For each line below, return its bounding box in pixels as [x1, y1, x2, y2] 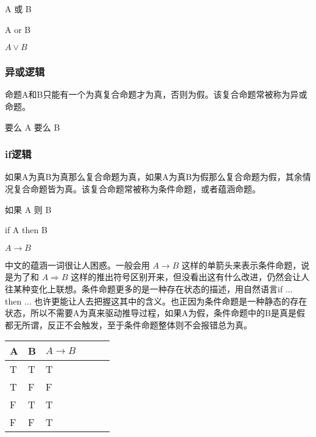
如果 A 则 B [5, 203, 52, 215]
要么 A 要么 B [5, 120, 60, 133]
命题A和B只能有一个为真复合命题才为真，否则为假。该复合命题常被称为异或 [5, 88, 307, 101]
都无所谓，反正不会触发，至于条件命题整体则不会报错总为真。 [5, 318, 252, 331]
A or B [5, 23, 31, 35]
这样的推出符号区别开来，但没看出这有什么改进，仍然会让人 [71, 270, 310, 283]
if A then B [5, 223, 47, 236]
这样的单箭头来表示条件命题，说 [181, 258, 310, 271]
